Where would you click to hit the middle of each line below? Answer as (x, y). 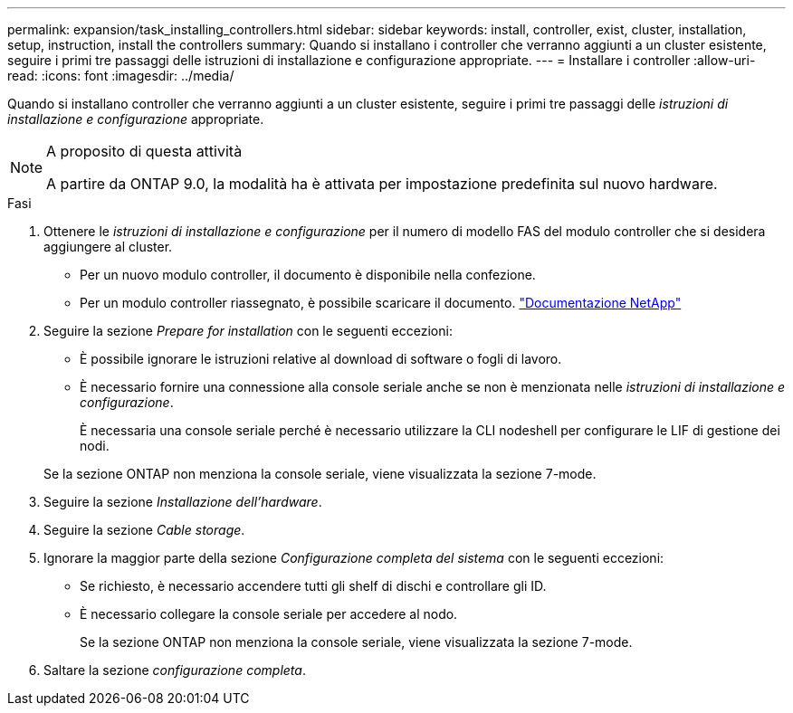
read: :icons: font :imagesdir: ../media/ (121, 76)
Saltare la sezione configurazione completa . (175, 670)
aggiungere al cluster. (108, 247)
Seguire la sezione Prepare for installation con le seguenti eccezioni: (248, 331)
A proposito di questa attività (144, 151)
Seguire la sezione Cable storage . (144, 530)
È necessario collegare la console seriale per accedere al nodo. (269, 614)
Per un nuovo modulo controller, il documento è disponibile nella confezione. (308, 275)
